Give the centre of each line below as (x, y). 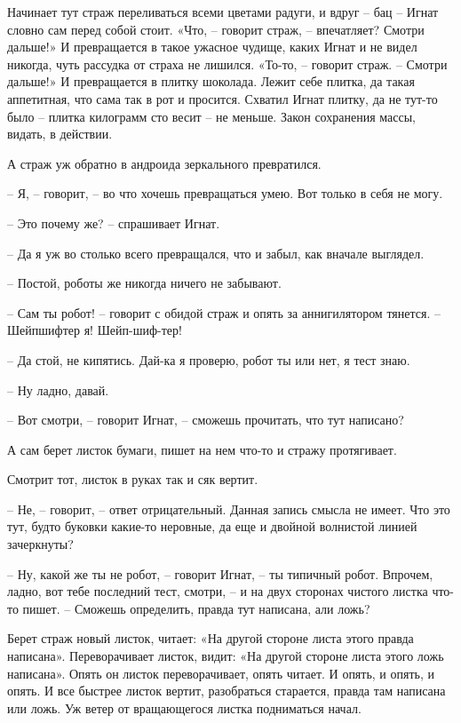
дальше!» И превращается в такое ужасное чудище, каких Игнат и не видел (212, 47)
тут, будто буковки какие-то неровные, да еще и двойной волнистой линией (212, 526)
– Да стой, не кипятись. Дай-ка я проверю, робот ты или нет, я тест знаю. (209, 359)
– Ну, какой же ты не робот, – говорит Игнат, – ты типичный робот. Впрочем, (220, 573)
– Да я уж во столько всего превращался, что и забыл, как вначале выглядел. (216, 253)
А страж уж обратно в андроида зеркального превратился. (164, 163)
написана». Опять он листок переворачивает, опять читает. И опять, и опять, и (221, 673)
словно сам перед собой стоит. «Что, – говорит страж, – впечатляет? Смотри (216, 29)
